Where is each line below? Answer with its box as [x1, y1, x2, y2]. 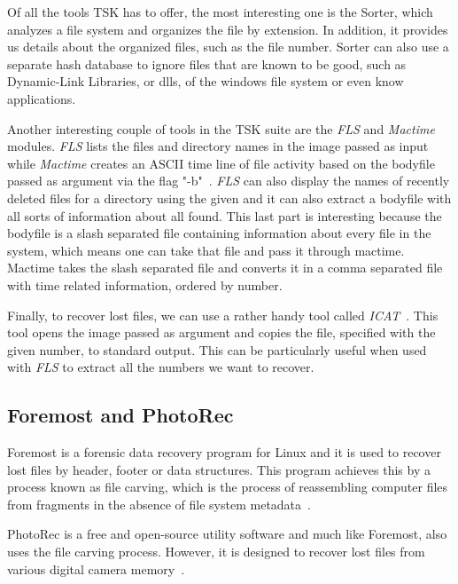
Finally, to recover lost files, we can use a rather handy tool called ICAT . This [7, 305, 439, 324]
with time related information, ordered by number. [7, 275, 283, 294]
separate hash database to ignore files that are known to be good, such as [7, 54, 407, 73]
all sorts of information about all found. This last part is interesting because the [7, 206, 442, 225]
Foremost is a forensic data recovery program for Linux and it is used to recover [7, 443, 441, 462]
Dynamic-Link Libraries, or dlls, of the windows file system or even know [7, 72, 404, 91]
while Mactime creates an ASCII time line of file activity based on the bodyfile [7, 154, 435, 172]
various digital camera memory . [7, 559, 185, 578]
